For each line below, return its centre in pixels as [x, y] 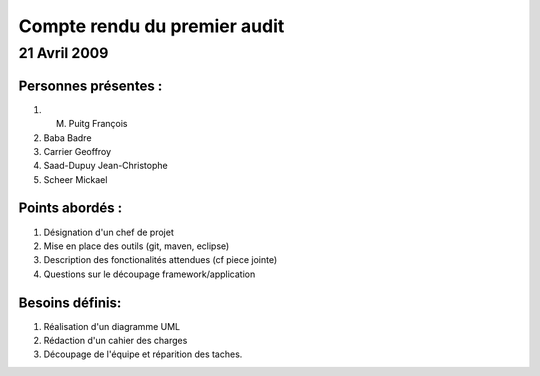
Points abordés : [70, 208]
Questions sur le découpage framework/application [149, 274]
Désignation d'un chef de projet [108, 232]
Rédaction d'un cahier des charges [115, 341]
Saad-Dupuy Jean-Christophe [106, 166]
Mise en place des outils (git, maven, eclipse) [136, 246]
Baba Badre [67, 137]
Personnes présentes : [90, 85]
